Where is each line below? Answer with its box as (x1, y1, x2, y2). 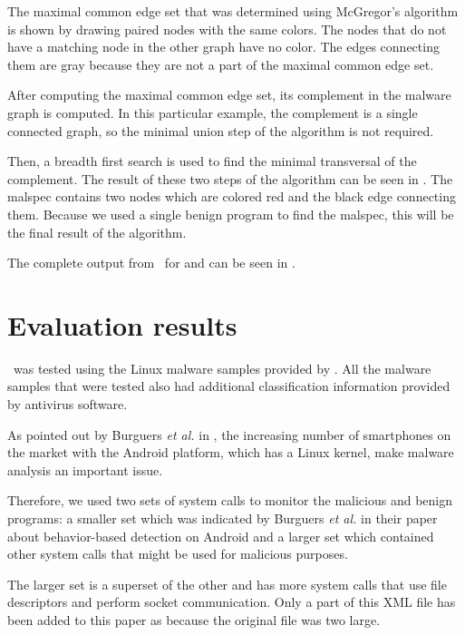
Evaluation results (7, 306, 237, 343)
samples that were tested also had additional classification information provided (7, 376, 450, 396)
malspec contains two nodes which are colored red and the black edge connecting (7, 187, 456, 206)
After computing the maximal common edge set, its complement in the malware (7, 85, 451, 104)
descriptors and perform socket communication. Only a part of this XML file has (7, 592, 456, 611)
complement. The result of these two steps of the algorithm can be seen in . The (7, 169, 453, 188)
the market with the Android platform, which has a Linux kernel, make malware (7, 443, 454, 462)
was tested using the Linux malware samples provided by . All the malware (13, 358, 431, 377)
